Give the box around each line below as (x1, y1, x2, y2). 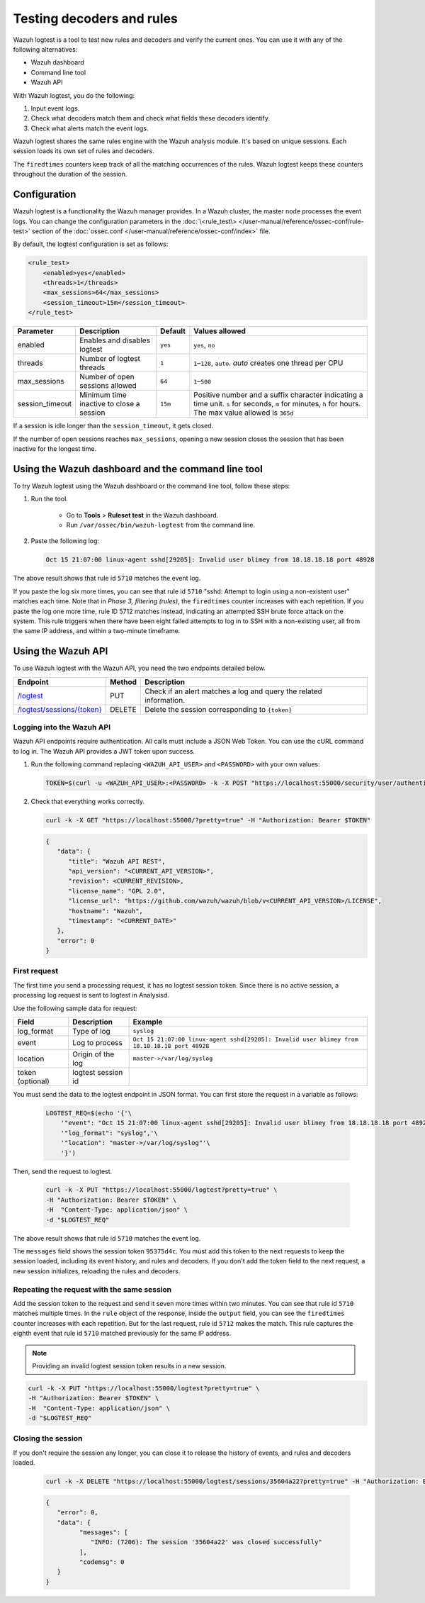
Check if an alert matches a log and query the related (144, 686, 322, 696)
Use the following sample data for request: (13, 1004, 137, 1012)
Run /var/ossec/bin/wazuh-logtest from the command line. (66, 521, 256, 530)
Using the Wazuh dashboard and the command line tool (13, 463, 263, 475)
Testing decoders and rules (13, 11, 178, 26)
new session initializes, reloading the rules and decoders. (13, 1266, 181, 1275)
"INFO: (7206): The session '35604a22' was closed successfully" (90, 1538, 322, 1546)
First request (13, 966, 59, 976)
